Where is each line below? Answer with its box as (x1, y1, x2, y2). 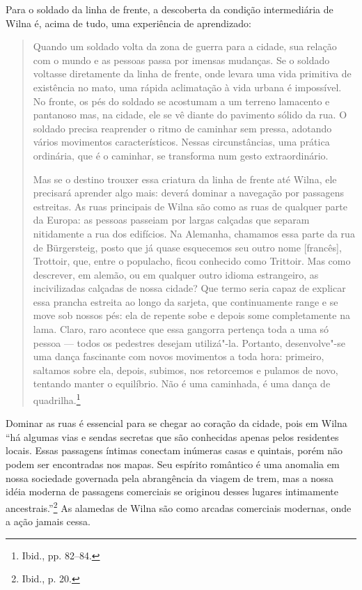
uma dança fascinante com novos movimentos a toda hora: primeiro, (33, 349, 324, 364)
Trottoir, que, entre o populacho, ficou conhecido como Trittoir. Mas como (33, 254, 351, 268)
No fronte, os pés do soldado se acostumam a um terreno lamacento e (33, 93, 330, 108)
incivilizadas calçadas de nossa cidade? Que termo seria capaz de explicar (33, 281, 346, 295)
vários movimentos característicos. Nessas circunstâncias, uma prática (33, 134, 330, 149)
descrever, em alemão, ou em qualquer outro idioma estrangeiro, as (33, 267, 319, 281)
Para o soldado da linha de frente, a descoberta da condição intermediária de (6, 2, 333, 16)
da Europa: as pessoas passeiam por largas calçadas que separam (33, 212, 310, 227)
